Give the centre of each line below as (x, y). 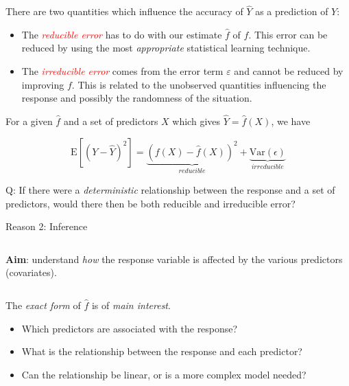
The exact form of (43, 305)
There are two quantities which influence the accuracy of (124, 11)
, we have (291, 121)
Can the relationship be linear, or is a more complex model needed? (164, 374)
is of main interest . (131, 305)
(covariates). (31, 272)
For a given (29, 121)
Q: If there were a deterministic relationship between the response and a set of (170, 190)
